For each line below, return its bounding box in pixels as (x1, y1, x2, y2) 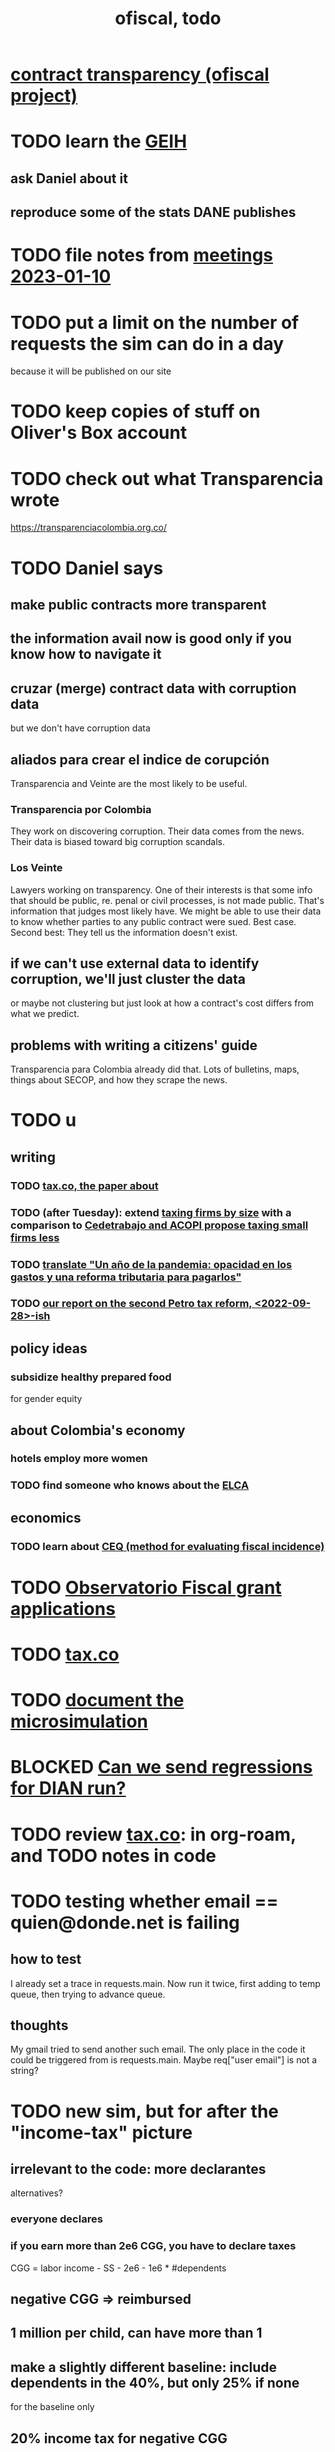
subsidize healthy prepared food (10, 1370, 172, 1384)
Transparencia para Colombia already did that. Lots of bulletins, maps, (10, 1063, 300, 1076)
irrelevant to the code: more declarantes (10, 2161, 267, 2178)
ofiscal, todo (114, 7, 222, 30)
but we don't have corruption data (10, 722, 151, 734)
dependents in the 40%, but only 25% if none (10, 2374, 300, 2391)
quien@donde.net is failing (10, 1911, 240, 1934)
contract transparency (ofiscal (10, 63, 270, 86)
